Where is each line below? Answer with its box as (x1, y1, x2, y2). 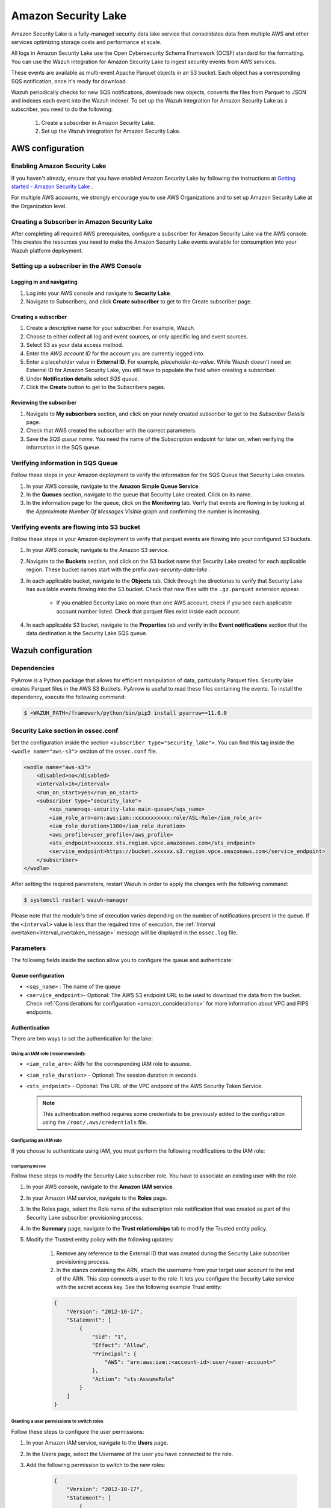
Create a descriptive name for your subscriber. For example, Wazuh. (26, 325, 196, 332)
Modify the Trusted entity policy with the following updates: (26, 1236, 174, 1243)
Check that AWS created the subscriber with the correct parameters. (26, 427, 197, 434)
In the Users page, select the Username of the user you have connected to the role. (26, 1450, 234, 1457)
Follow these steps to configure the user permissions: (11, 1428, 144, 1435)
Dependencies (11, 664, 55, 673)
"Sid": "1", (91, 1333, 128, 1340)
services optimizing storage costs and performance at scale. (11, 38, 162, 45)
